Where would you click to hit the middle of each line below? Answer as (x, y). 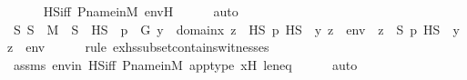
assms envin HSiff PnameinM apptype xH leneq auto (185, 64)
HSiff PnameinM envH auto (141, 11)
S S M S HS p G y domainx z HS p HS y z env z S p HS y (236, 29)
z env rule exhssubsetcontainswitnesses (138, 47)
